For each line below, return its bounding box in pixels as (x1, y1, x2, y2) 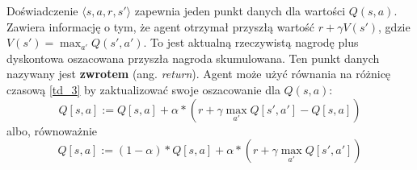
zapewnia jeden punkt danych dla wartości (134, 2, 346, 19)
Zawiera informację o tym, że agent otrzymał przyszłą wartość (6, 18, 315, 35)
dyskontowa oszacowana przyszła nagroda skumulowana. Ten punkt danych (6, 49, 380, 66)
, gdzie (378, 18, 411, 35)
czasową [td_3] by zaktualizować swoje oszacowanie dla (6, 81, 280, 97)
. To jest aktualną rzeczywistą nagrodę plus (143, 34, 359, 51)
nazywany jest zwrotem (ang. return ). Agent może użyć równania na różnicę (6, 65, 391, 82)
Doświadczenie (6, 2, 78, 19)
